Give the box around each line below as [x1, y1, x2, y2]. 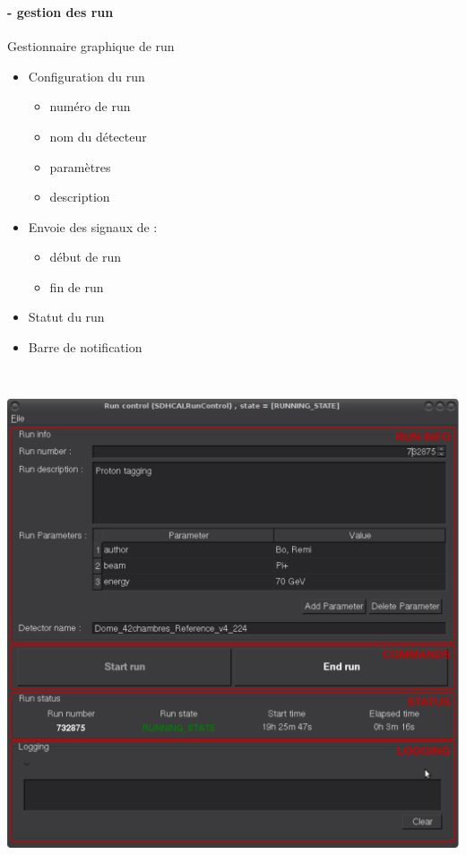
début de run [49, 247, 121, 266]
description [49, 187, 110, 206]
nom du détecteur [49, 126, 147, 145]
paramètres [49, 157, 111, 176]
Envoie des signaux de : [28, 217, 158, 236]
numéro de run [49, 97, 131, 116]
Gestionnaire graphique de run [7, 37, 175, 56]
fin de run [49, 277, 104, 296]
